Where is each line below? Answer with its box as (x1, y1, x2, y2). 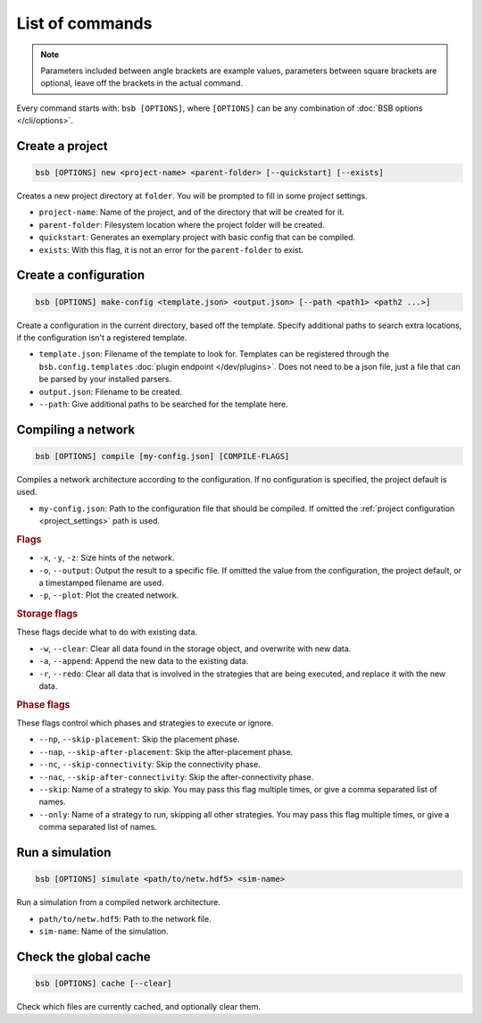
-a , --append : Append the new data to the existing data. (38, 656, 249, 667)
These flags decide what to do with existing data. (16, 626, 198, 638)
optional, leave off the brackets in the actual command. (40, 78, 244, 88)
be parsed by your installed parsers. (38, 373, 172, 384)
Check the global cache (16, 949, 151, 964)
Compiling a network (16, 422, 136, 437)
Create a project (16, 138, 109, 154)
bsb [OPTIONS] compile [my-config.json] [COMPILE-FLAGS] (35, 451, 290, 461)
